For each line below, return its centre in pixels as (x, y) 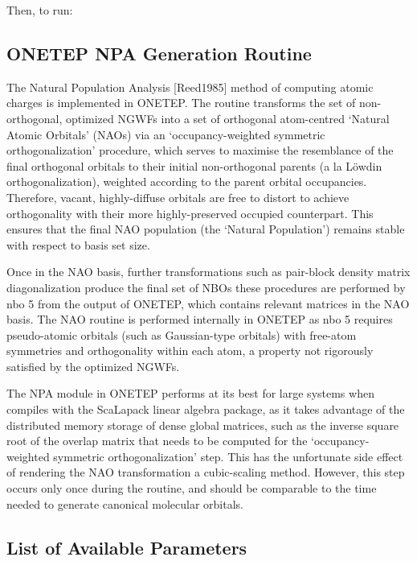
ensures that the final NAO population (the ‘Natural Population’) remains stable (206, 229)
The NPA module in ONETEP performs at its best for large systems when (190, 393)
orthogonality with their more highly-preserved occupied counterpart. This (190, 213)
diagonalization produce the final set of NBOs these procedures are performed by (206, 287)
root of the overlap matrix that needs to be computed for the (157, 441)
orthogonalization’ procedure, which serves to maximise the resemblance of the (200, 150)
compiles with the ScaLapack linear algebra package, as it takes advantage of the (206, 409)
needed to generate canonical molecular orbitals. (125, 503)
